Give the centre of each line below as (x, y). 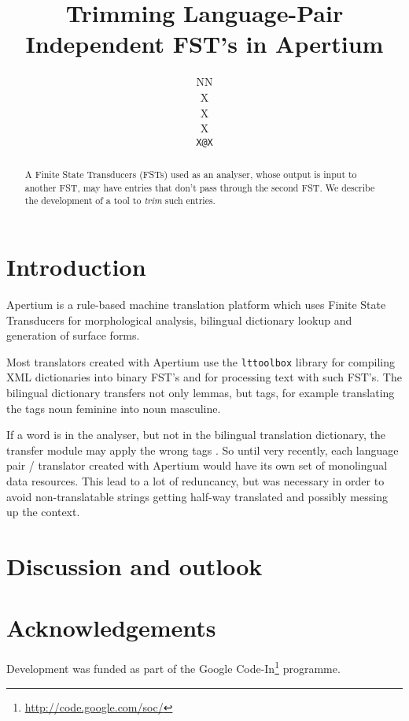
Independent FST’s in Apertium (204, 44)
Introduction (76, 267)
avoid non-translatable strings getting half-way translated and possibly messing (197, 496)
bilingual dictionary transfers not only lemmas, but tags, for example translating (201, 393)
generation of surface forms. (73, 335)
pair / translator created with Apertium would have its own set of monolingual (197, 465)
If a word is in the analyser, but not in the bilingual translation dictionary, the (196, 435)
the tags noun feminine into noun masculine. (114, 408)
